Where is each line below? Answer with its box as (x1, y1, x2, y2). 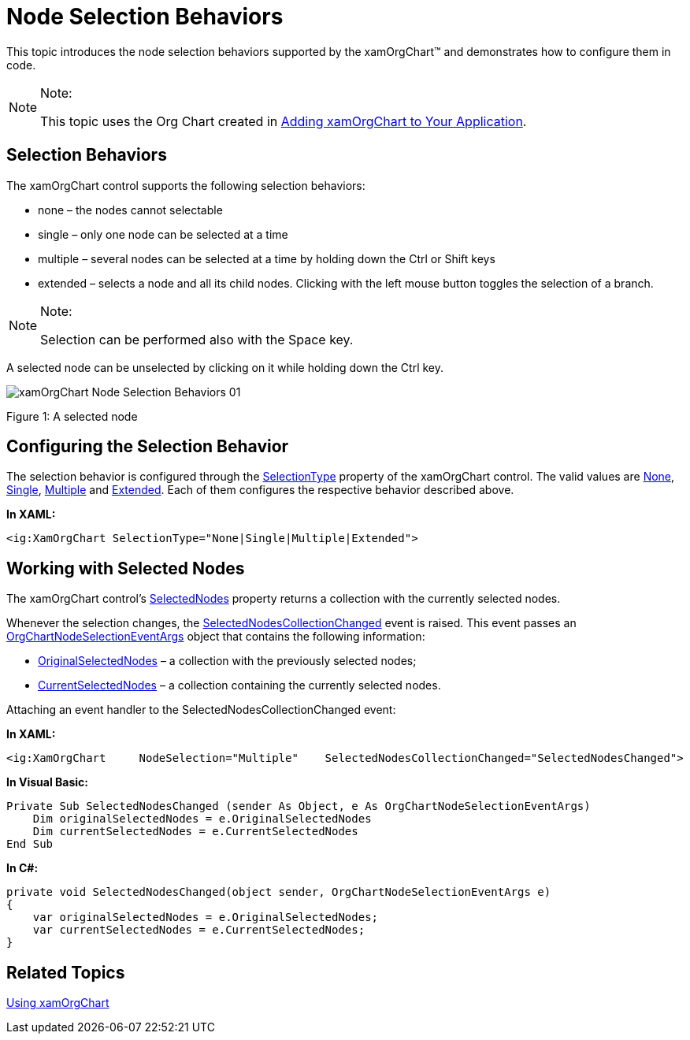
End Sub (6, 838, 54, 851)
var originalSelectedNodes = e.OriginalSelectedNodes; (32, 911, 379, 924)
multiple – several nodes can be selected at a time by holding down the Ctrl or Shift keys (38, 251, 495, 266)
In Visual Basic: (6, 775, 88, 789)
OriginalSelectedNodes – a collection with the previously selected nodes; (38, 654, 417, 668)
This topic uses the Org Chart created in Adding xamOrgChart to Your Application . (40, 113, 527, 129)
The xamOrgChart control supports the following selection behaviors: (6, 178, 365, 192)
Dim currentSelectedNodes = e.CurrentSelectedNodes (32, 825, 358, 838)
